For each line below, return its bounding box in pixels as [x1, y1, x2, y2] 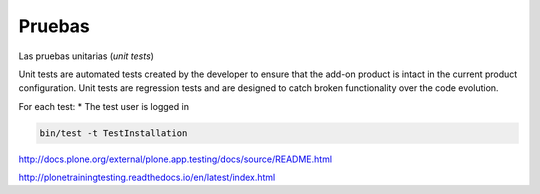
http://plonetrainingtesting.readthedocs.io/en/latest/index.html [18, 171, 276, 184]
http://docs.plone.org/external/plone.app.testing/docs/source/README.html [18, 153, 333, 165]
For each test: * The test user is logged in [18, 100, 190, 112]
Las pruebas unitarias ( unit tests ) [18, 50, 155, 62]
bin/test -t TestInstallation [39, 127, 188, 139]
